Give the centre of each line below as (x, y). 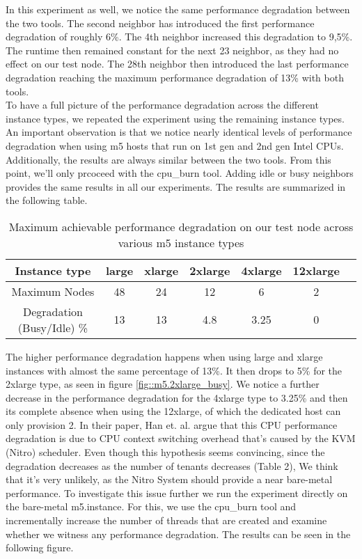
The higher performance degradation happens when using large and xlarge (164, 356)
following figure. (40, 548)
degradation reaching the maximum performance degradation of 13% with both (175, 77)
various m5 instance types (181, 242)
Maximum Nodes (53, 291)
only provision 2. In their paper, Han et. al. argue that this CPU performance (172, 424)
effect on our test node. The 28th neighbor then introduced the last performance (177, 64)
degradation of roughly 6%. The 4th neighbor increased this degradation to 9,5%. (179, 37)
